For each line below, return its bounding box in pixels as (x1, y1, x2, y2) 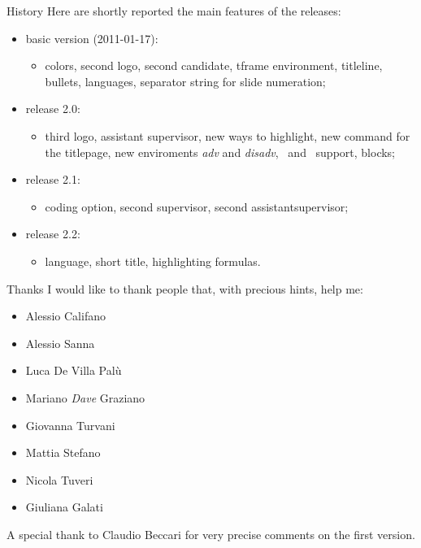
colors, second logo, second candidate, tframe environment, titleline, (45, 57, 383, 74)
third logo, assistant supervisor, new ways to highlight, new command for (45, 127, 410, 144)
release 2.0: (25, 100, 80, 117)
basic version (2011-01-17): (25, 29, 158, 46)
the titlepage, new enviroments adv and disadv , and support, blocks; (45, 143, 396, 160)
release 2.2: (25, 225, 80, 242)
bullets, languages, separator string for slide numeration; (45, 72, 326, 89)
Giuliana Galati (25, 498, 103, 515)
